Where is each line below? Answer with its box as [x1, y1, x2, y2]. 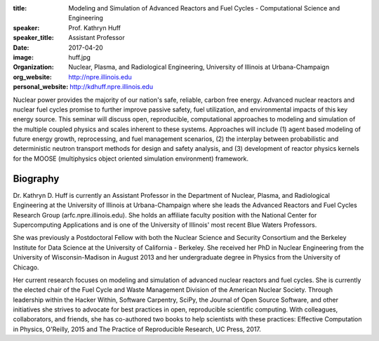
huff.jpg [68, 53, 91, 61]
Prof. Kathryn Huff [68, 23, 121, 32]
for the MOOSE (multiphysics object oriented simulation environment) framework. [13, 154, 249, 163]
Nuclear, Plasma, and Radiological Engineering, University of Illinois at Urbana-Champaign [68, 63, 330, 72]
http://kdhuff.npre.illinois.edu [69, 83, 154, 91]
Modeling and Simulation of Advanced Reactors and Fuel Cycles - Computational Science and [68, 4, 340, 12]
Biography [13, 173, 60, 185]
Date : [13, 43, 29, 52]
